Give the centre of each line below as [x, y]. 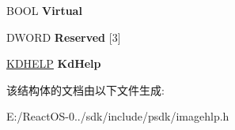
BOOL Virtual [44, 10]
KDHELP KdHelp [54, 63]
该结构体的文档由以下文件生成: [85, 89]
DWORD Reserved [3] [64, 37]
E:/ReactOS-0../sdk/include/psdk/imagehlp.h [118, 116]
